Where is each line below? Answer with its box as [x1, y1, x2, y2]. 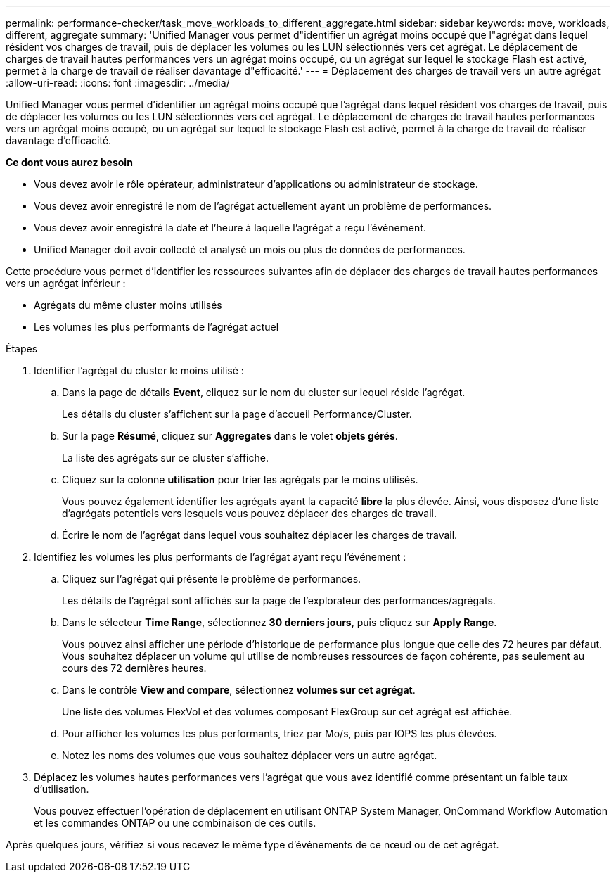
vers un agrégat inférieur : [6, 277, 126, 289]
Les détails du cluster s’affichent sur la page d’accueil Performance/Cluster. [62, 408, 412, 420]
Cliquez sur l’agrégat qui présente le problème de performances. [62, 573, 361, 585]
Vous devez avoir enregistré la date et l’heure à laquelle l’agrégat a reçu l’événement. [34, 222, 426, 234]
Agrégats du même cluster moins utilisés [34, 299, 222, 311]
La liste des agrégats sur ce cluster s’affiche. [62, 452, 269, 464]
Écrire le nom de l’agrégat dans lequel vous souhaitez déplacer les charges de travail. [62, 529, 458, 541]
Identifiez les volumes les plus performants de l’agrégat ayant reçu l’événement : [34, 551, 406, 563]
